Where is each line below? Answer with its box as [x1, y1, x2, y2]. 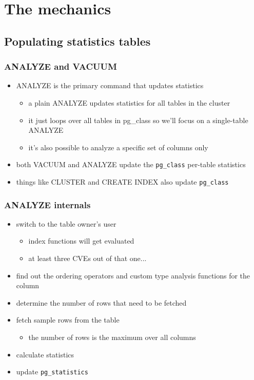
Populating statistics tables [4, 33, 151, 49]
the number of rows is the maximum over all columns [28, 332, 196, 343]
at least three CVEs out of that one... [28, 253, 147, 264]
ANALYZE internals [4, 198, 91, 211]
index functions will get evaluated [28, 235, 134, 246]
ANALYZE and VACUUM [4, 60, 117, 73]
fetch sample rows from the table [16, 314, 120, 325]
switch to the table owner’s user [16, 218, 116, 229]
